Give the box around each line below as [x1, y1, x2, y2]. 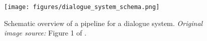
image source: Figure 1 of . [4, 27, 87, 38]
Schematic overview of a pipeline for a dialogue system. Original [4, 17, 203, 28]
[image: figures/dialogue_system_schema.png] [4, 3, 160, 10]
